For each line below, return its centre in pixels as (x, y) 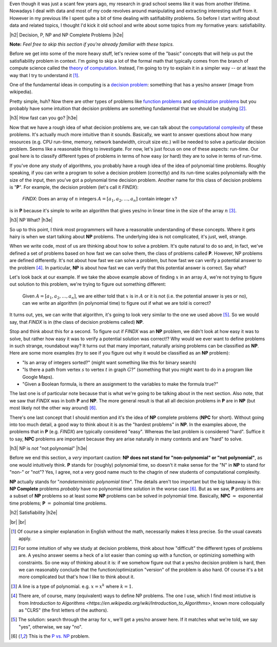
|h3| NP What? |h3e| (31, 220)
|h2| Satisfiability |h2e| (33, 513)
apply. (25, 539)
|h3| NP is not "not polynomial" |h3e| (48, 448)
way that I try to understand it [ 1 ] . (44, 75)
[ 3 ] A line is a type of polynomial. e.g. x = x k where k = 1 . (72, 586)
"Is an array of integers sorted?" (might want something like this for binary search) (110, 362)
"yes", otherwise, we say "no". (51, 626)
